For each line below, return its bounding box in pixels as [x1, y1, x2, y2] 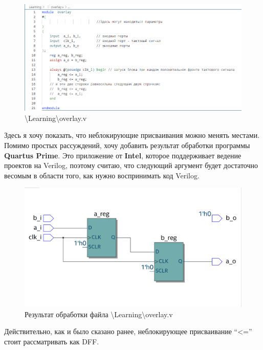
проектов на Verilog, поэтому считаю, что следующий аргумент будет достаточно [4, 160, 258, 171]
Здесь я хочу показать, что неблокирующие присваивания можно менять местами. [4, 130, 260, 140]
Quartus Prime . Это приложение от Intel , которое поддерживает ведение [4, 150, 242, 160]
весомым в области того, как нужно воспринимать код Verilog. [4, 170, 200, 180]
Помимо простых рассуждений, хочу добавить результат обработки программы [4, 140, 250, 151]
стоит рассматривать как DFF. [4, 336, 99, 346]
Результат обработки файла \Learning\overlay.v [25, 308, 173, 319]
